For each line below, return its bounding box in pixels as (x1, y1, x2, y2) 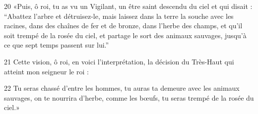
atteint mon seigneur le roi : (4, 66, 89, 76)
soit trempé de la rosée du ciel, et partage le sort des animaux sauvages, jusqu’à (4, 30, 247, 40)
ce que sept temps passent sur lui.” (4, 40, 109, 50)
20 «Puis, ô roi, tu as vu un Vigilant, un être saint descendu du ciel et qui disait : (4, 1, 253, 11)
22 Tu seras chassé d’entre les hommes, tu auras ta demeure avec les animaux (4, 83, 240, 93)
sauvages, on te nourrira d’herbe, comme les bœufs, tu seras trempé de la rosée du (4, 92, 254, 103)
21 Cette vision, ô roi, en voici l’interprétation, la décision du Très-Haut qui (4, 56, 234, 66)
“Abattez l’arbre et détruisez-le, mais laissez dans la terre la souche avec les (4, 10, 234, 21)
